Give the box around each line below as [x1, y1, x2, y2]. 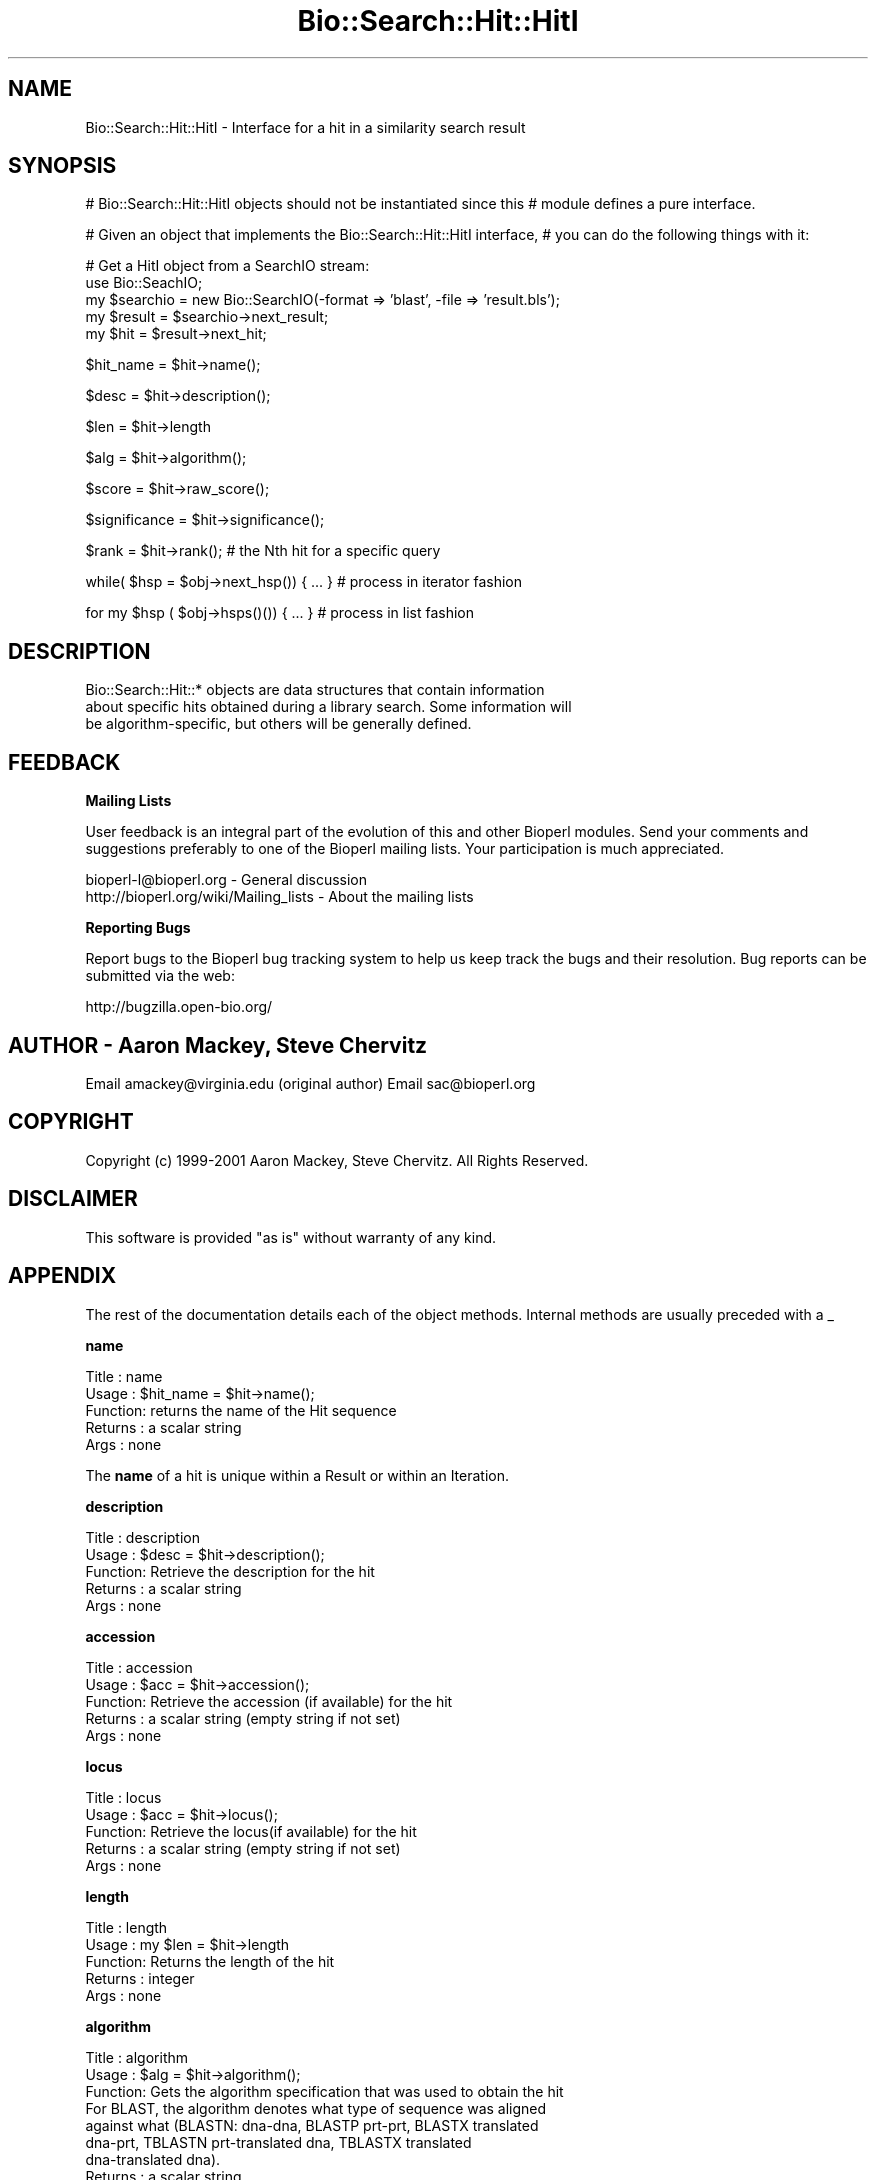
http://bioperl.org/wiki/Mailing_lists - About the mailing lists [85, 888, 474, 906]
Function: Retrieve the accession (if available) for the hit [85, 1692, 453, 1710]
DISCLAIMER [8, 1186, 138, 1212]
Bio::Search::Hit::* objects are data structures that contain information [85, 681, 545, 699]
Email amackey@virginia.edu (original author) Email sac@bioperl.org [85, 1074, 536, 1092]
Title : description [85, 1528, 200, 1546]
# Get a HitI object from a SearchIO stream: [85, 257, 370, 275]
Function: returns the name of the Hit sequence [85, 1401, 397, 1419]
